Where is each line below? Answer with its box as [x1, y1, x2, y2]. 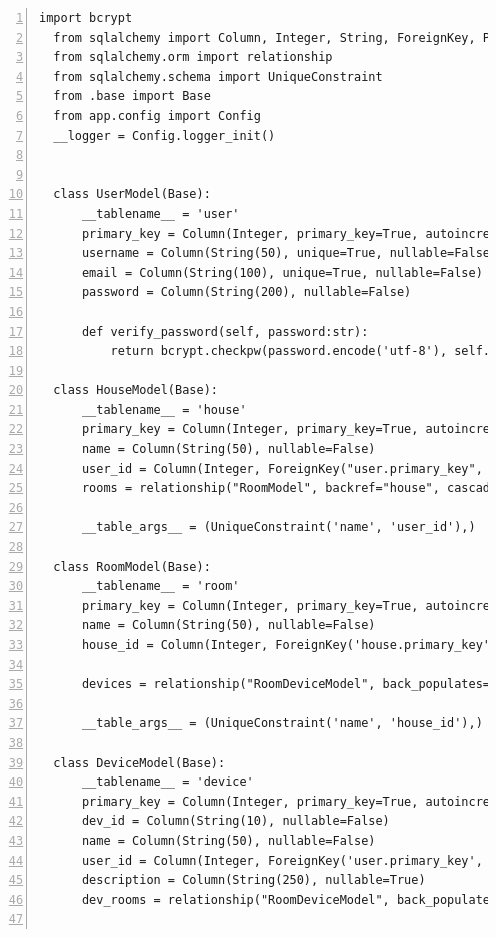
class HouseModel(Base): [53, 383, 218, 398]
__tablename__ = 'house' [81, 402, 247, 417]
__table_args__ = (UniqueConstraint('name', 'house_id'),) [81, 716, 483, 731]
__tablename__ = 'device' [81, 775, 254, 790]
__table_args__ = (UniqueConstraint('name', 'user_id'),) [81, 520, 476, 535]
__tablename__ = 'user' [81, 206, 240, 221]
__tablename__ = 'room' [81, 579, 240, 594]
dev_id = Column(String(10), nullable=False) [81, 814, 390, 829]
